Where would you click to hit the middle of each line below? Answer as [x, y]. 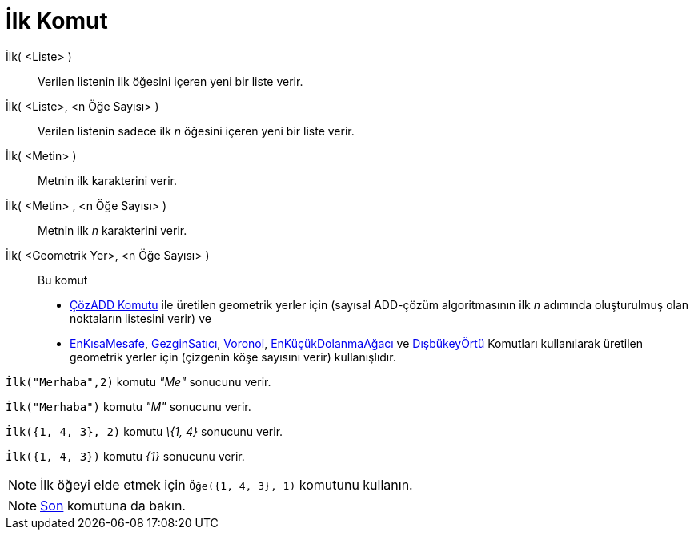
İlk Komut [57, 21]
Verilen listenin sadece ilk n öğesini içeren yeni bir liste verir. [196, 131]
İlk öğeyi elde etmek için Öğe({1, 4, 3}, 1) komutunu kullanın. [227, 484]
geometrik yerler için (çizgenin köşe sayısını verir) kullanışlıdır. [233, 357]
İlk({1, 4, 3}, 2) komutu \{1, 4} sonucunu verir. [144, 431]
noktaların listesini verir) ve [140, 318]
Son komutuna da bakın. [113, 505]
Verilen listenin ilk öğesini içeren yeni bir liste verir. [170, 81]
